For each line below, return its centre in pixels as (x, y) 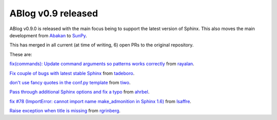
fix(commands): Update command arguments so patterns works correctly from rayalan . (102, 64)
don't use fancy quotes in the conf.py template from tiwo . (70, 82)
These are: (21, 54)
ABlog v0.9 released (54, 13)
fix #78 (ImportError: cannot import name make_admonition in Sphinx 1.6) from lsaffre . (101, 101)
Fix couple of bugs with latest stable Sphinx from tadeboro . (72, 73)
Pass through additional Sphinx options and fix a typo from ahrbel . (80, 92)
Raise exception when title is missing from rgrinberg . (65, 111)
